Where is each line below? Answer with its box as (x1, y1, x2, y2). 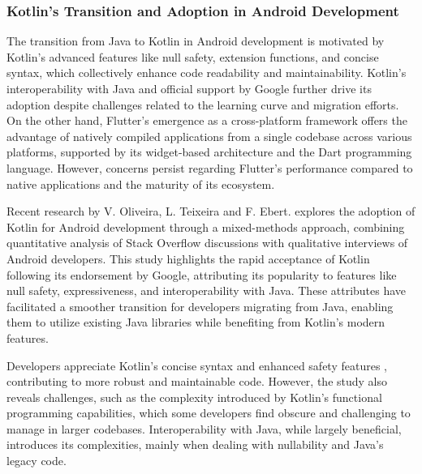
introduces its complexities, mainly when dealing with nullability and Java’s (6, 436, 384, 453)
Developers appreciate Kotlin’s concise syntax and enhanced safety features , (6, 357, 387, 374)
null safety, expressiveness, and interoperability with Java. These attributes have (6, 282, 407, 299)
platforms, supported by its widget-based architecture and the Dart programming (6, 143, 412, 160)
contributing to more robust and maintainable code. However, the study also (6, 373, 388, 390)
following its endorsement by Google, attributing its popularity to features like (6, 266, 397, 283)
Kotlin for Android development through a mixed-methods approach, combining (6, 218, 405, 235)
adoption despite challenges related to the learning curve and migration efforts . (6, 96, 399, 113)
